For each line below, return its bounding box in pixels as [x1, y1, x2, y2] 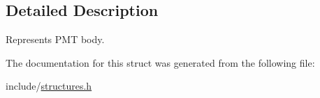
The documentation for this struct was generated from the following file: [6, 55, 315, 70]
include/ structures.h [6, 79, 92, 93]
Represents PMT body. [6, 32, 105, 47]
